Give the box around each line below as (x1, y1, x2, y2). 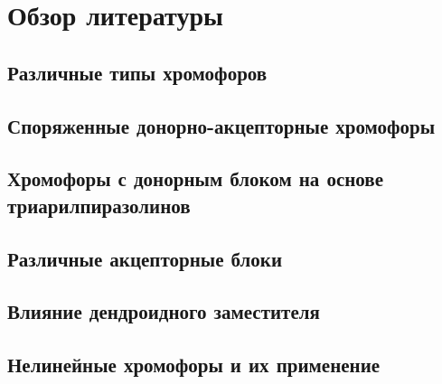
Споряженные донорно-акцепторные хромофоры (7, 111, 436, 139)
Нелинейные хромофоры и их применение (7, 351, 381, 379)
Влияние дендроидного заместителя (7, 297, 320, 325)
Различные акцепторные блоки (7, 244, 283, 272)
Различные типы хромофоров (7, 58, 268, 86)
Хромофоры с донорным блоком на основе (7, 164, 383, 192)
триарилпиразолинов (7, 191, 191, 219)
